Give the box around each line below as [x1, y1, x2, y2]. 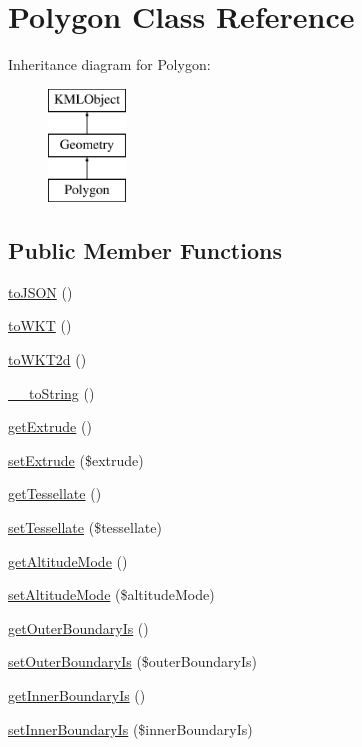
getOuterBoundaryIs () [8, 617, 149, 638]
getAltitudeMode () [8, 550, 128, 571]
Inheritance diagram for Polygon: [8, 54, 211, 75]
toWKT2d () [8, 349, 87, 370]
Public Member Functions [8, 235, 282, 266]
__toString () [8, 382, 95, 403]
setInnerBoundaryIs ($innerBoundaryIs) [8, 718, 253, 739]
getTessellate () [8, 483, 102, 504]
